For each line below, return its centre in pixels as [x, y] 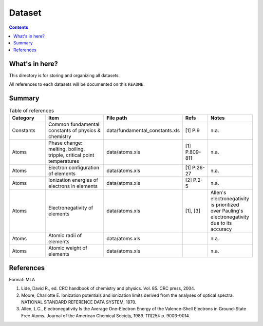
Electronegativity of [71, 208]
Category [23, 118]
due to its [221, 223]
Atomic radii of [65, 235]
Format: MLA [22, 279]
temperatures [64, 161]
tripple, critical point [71, 155]
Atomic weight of [68, 248]
